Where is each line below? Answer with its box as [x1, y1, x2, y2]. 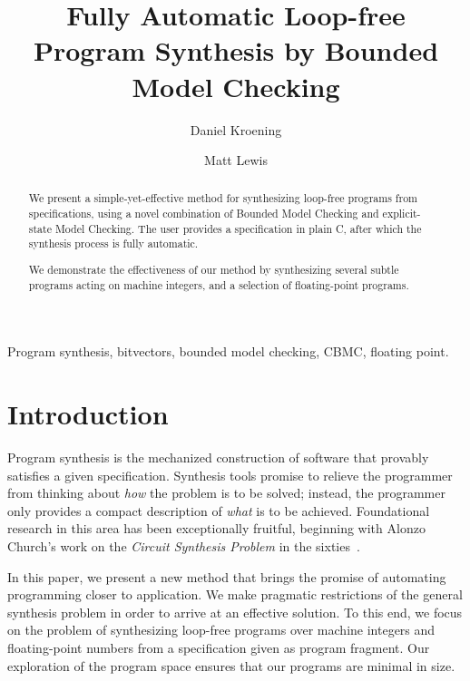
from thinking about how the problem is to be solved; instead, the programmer [7, 483, 446, 502]
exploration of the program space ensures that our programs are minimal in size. [7, 656, 455, 675]
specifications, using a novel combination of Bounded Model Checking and [28, 206, 379, 221]
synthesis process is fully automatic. [28, 236, 199, 251]
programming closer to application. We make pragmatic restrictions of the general [7, 585, 463, 604]
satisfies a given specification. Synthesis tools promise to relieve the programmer [7, 465, 453, 484]
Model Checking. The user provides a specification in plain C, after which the [54, 220, 422, 236]
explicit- [382, 206, 421, 221]
